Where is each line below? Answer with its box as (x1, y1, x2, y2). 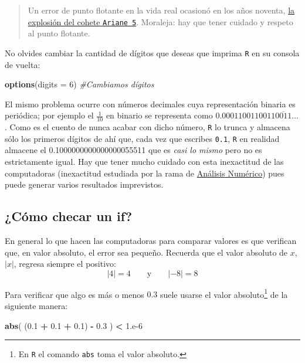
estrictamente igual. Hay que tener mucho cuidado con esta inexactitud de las (5, 155, 284, 168)
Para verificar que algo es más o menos (5, 288, 144, 300)
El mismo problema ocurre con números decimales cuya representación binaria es (5, 97, 296, 110)
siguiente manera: (5, 300, 68, 312)
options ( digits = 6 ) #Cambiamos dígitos (5, 78, 154, 90)
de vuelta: (5, 58, 40, 70)
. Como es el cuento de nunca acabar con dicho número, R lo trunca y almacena (5, 121, 290, 133)
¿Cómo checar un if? (5, 207, 133, 225)
